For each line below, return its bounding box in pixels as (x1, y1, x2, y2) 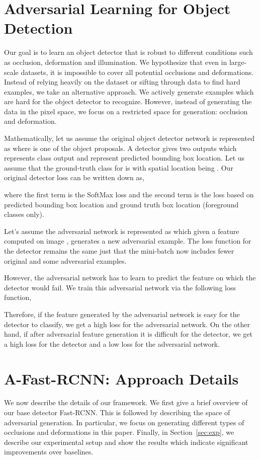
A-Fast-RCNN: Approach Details (4, 368, 239, 389)
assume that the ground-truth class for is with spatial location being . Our (4, 162, 234, 173)
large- (229, 56, 247, 67)
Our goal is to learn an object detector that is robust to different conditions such (4, 47, 253, 57)
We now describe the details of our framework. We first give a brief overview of (4, 397, 248, 408)
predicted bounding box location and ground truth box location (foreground (4, 199, 239, 209)
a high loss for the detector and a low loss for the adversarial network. (4, 338, 220, 349)
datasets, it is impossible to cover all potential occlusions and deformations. (21, 66, 254, 77)
